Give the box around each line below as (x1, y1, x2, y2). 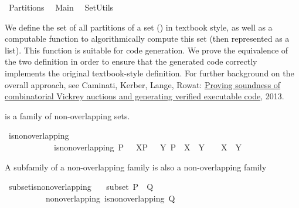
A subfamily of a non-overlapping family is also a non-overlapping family (5, 160, 267, 173)
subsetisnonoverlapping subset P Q (8, 180, 154, 193)
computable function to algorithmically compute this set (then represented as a (5, 32, 290, 45)
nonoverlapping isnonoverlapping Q (45, 192, 175, 204)
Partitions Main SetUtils (8, 1, 114, 13)
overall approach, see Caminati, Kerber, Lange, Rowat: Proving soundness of (5, 78, 281, 90)
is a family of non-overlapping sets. (5, 109, 130, 122)
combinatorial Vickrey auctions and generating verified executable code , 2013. (5, 90, 284, 102)
